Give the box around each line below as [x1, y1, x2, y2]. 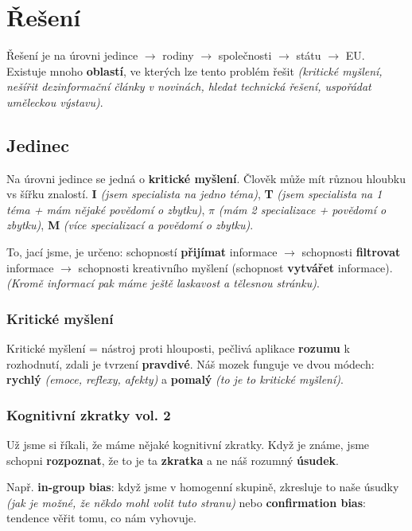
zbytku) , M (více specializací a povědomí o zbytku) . [6, 217, 254, 233]
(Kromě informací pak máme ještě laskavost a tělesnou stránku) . [6, 275, 320, 291]
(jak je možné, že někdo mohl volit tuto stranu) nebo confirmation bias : [6, 494, 366, 510]
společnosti [218, 47, 272, 64]
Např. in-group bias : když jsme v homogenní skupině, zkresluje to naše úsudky [6, 478, 399, 495]
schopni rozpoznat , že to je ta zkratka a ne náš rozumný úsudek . [6, 451, 339, 468]
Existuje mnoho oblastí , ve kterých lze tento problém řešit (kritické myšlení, [6, 62, 383, 79]
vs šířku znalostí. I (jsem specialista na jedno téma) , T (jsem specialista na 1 [6, 185, 383, 202]
